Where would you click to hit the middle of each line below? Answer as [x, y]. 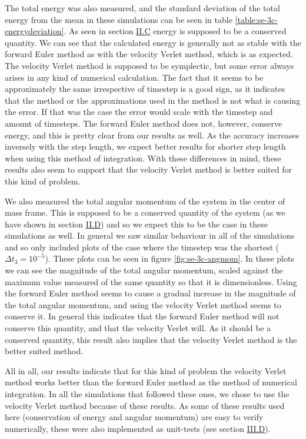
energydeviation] [34, 31]
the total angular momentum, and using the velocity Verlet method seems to [143, 304]
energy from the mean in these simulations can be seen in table [119, 19]
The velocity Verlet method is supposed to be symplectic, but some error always [149, 65]
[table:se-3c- [256, 19]
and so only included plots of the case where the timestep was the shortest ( [142, 247]
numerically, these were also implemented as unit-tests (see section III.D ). [138, 428]
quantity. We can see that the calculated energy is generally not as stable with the [153, 42]
